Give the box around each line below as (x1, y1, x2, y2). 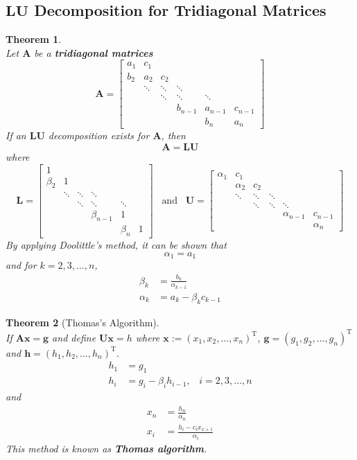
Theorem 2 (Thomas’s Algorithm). (6, 315, 159, 329)
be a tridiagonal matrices (34, 45, 153, 60)
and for (6, 258, 37, 272)
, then (161, 128, 186, 143)
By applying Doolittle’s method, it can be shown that (6, 238, 227, 252)
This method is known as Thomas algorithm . (6, 441, 207, 455)
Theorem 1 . (6, 32, 62, 46)
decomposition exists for (48, 128, 150, 143)
